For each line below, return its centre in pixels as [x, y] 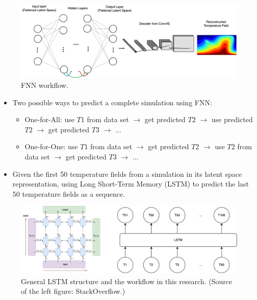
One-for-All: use [49, 119]
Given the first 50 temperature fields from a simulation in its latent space [127, 174]
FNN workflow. [45, 85]
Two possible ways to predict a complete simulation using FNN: [112, 102]
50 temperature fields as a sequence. [69, 193]
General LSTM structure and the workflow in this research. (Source [127, 281]
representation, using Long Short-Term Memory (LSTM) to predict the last [131, 184]
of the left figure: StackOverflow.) [73, 291]
